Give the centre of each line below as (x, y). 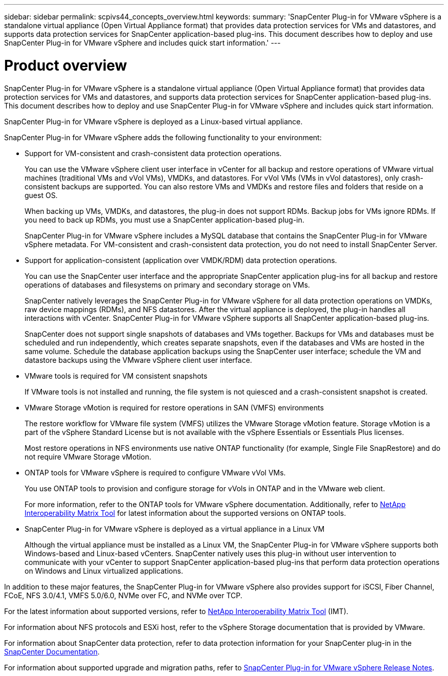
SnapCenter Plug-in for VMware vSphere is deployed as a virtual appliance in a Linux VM (175, 529)
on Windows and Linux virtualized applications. (104, 571)
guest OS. (41, 195)
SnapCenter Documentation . (52, 651)
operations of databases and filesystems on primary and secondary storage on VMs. (167, 285)
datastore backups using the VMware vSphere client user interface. (138, 360)
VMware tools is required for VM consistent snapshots (116, 376)
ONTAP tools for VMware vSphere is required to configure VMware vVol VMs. (155, 472)
